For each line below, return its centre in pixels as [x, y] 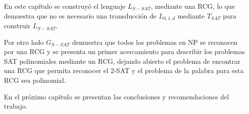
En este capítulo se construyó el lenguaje [65, 6]
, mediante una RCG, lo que [193, 6]
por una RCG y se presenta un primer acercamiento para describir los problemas [124, 51]
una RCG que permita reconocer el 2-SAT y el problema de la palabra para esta [124, 70]
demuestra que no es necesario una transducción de [80, 15]
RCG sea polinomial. [35, 80]
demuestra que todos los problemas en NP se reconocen [155, 42]
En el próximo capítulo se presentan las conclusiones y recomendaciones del [116, 96]
